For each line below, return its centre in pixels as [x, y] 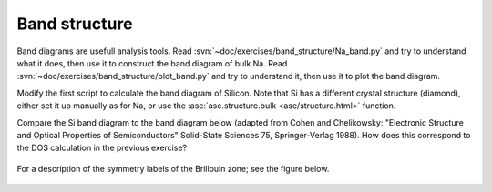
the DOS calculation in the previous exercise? [102, 148]
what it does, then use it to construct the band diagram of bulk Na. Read [152, 63]
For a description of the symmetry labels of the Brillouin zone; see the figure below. [173, 168]
